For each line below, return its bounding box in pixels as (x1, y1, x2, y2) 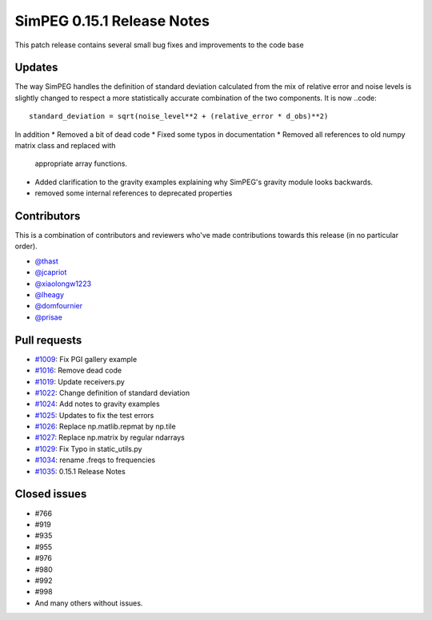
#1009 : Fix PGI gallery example (34, 354, 138, 364)
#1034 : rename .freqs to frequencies (34, 455, 156, 465)
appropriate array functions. (34, 159, 128, 168)
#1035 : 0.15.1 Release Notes (34, 466, 126, 476)
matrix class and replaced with (14, 141, 116, 151)
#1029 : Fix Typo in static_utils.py (34, 444, 142, 453)
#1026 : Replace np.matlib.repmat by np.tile (34, 421, 176, 432)
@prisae (34, 312, 63, 322)
